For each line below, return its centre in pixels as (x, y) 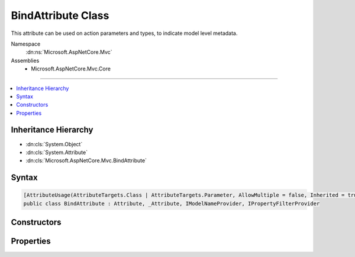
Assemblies (25, 60)
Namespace (26, 44)
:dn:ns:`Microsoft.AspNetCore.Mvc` (69, 52)
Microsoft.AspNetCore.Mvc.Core (71, 69)
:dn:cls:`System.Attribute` (57, 152)
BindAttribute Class (60, 15)
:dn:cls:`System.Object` (54, 144)
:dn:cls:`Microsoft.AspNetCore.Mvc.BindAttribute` (86, 160)
